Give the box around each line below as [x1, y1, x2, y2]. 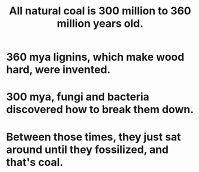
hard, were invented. [6, 63, 111, 77]
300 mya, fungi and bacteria [6, 90, 150, 104]
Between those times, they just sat [6, 130, 181, 143]
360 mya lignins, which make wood [6, 51, 185, 64]
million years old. [56, 17, 144, 30]
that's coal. [6, 155, 64, 169]
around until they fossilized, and [6, 143, 169, 156]
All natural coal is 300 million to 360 [8, 4, 192, 18]
